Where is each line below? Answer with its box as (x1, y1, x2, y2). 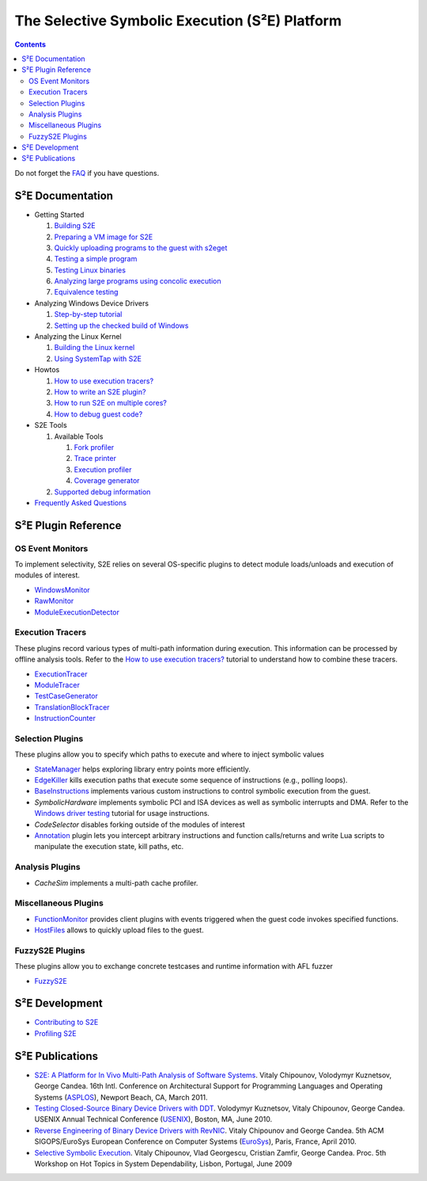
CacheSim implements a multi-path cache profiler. (34, 878, 198, 887)
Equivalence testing (54, 288, 119, 297)
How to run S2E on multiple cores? (54, 398, 168, 408)
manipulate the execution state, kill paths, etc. (34, 842, 184, 851)
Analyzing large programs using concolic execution (54, 276, 221, 286)
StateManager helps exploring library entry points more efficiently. (34, 764, 251, 774)
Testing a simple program (54, 254, 138, 264)
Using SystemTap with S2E (54, 353, 142, 364)
